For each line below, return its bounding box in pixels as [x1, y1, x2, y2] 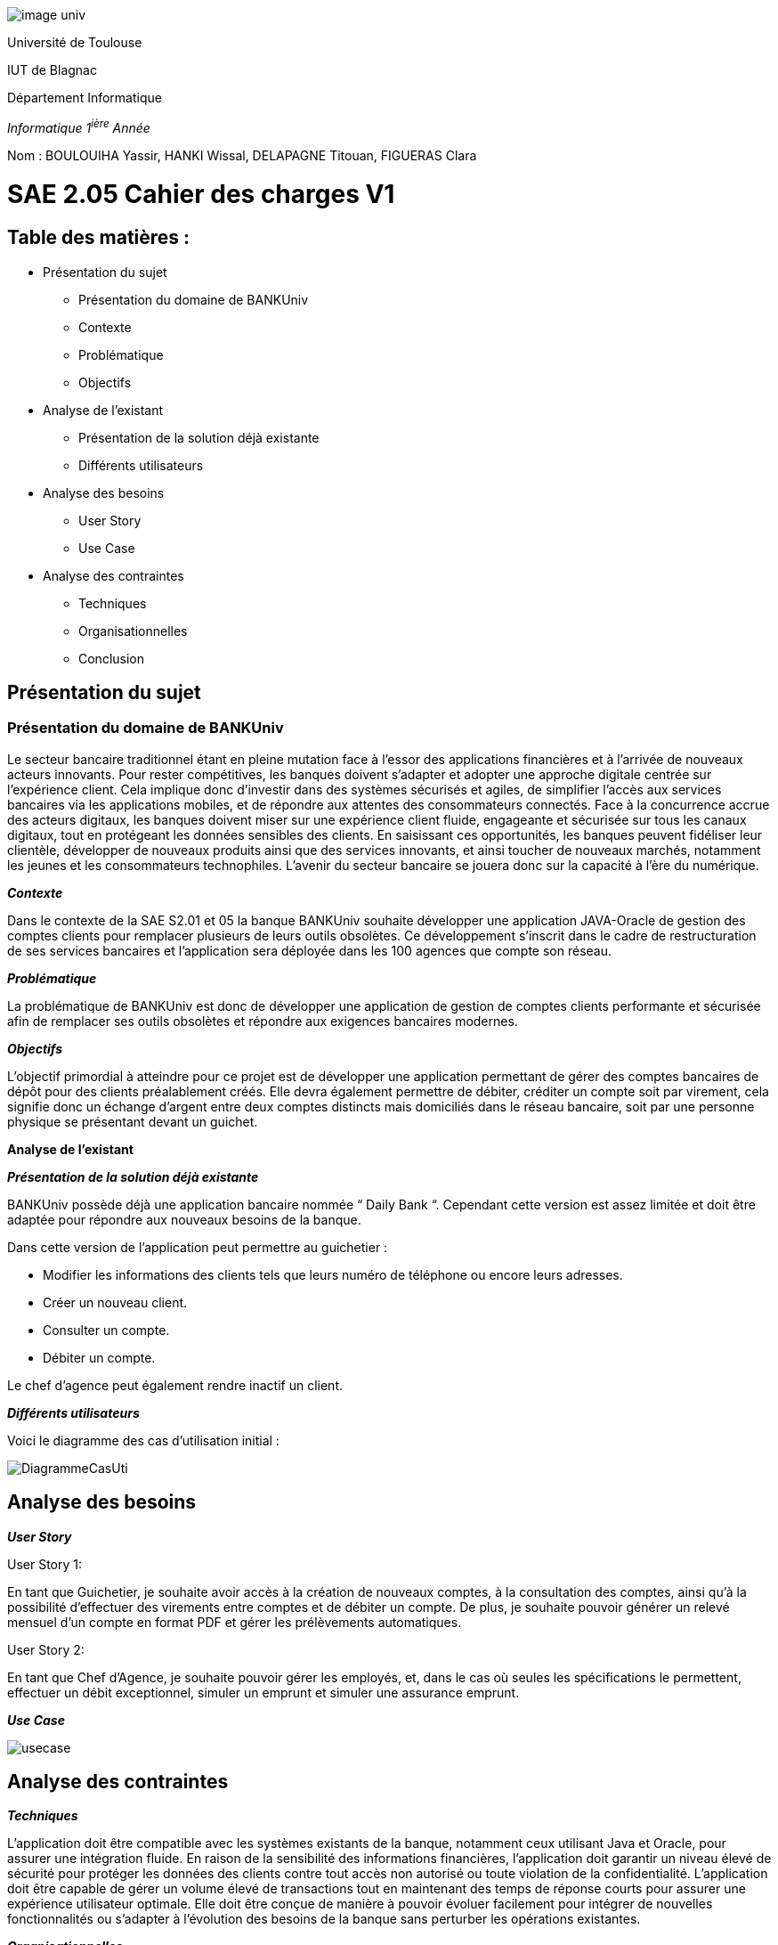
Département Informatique [7, 90, 162, 105]
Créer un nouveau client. [43, 1294, 188, 1310]
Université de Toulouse [7, 35, 142, 50]
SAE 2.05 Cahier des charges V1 [7, 179, 395, 210]
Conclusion [78, 650, 145, 666]
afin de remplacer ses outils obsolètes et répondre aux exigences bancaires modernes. [7, 1013, 518, 1029]
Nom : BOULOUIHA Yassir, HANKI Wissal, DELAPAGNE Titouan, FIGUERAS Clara [7, 147, 477, 163]
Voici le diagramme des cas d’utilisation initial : [7, 1432, 280, 1448]
